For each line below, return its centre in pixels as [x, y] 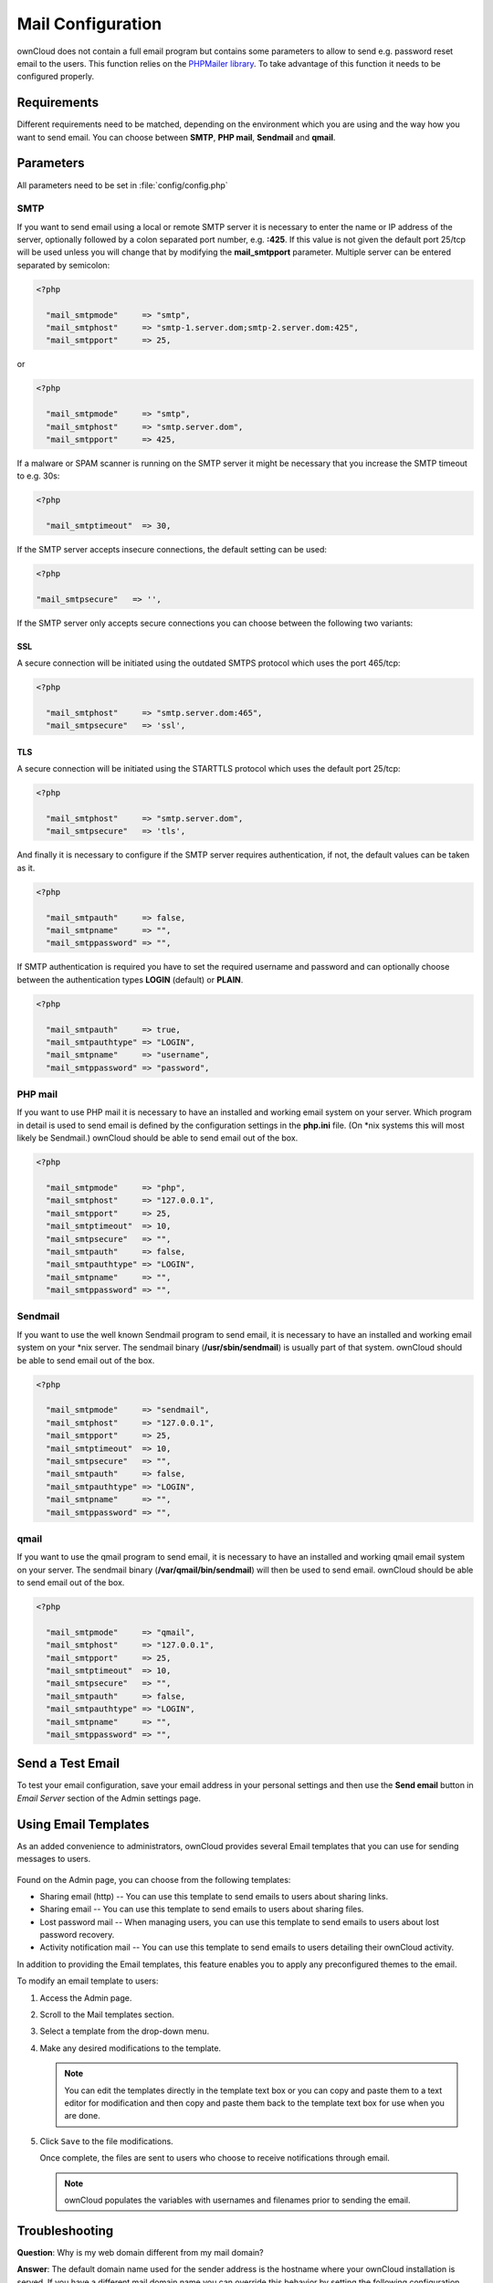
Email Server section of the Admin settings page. [109, 1798]
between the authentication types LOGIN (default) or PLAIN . [130, 979]
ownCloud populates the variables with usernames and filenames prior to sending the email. [237, 2200]
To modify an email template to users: [88, 1981]
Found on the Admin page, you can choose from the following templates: [154, 1879]
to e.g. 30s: [38, 476]
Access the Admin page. [86, 1998]
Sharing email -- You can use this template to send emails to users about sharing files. [202, 1910]
